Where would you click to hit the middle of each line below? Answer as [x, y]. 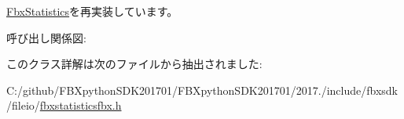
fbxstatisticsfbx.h [81, 105]
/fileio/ [23, 105]
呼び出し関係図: [46, 37]
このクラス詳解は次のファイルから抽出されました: [134, 64]
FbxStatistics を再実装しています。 [92, 11]
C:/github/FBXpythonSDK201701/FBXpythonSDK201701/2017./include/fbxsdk [202, 90]
